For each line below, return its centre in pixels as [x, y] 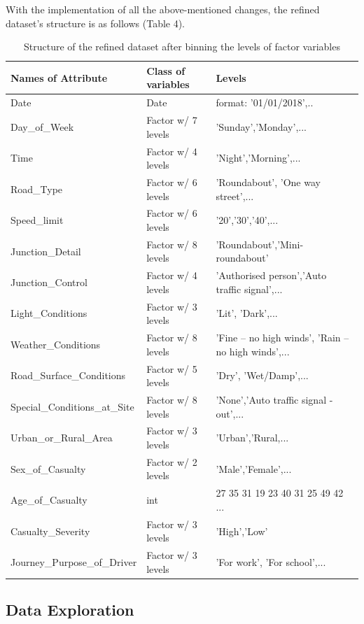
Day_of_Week [42, 126]
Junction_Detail [46, 251]
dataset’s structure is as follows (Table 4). [96, 23]
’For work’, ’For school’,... [271, 561]
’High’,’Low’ [242, 531]
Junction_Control [49, 282]
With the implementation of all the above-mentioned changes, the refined [163, 9]
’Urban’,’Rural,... [252, 438]
